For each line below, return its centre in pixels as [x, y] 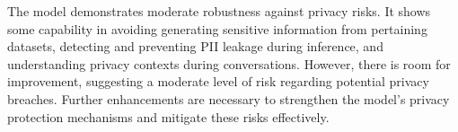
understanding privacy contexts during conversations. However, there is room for [229, 63]
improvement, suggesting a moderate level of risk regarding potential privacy [218, 81]
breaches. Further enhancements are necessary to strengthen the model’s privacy [229, 98]
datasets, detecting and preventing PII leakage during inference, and [195, 46]
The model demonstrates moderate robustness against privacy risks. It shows [219, 11]
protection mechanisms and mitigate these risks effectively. [168, 116]
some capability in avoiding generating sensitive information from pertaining [217, 28]
